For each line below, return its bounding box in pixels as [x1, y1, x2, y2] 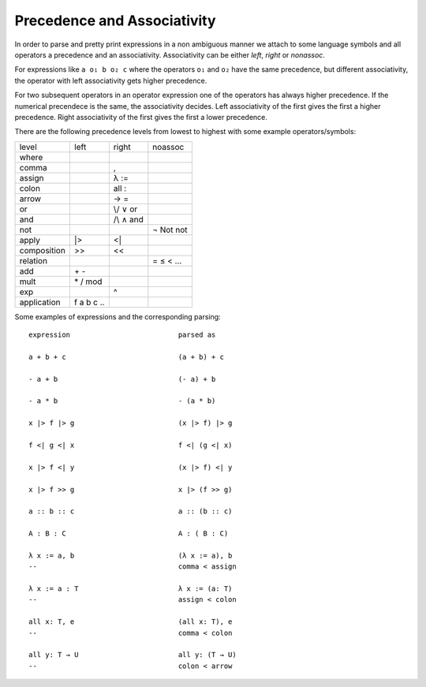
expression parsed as [28, 330, 216, 339]
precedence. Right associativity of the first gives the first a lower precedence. [14, 112, 268, 121]
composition [19, 245, 66, 256]
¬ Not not [152, 224, 189, 235]
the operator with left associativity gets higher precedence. [14, 76, 207, 85]
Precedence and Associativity [14, 12, 216, 29]
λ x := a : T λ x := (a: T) [28, 584, 233, 593]
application [19, 297, 61, 308]
